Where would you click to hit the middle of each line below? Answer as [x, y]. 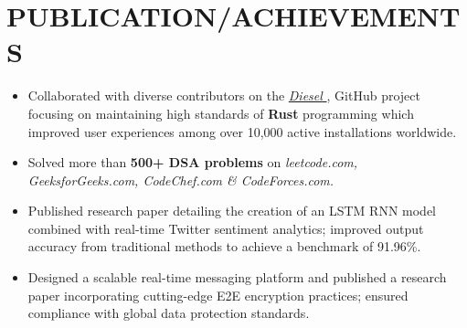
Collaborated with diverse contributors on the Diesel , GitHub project [224, 95]
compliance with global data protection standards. [169, 313]
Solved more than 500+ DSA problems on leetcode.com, [193, 162]
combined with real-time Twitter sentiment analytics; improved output [226, 228]
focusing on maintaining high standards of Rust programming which [221, 113]
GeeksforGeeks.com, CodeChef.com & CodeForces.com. [181, 180]
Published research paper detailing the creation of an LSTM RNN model [232, 211]
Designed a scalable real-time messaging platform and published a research [237, 277]
